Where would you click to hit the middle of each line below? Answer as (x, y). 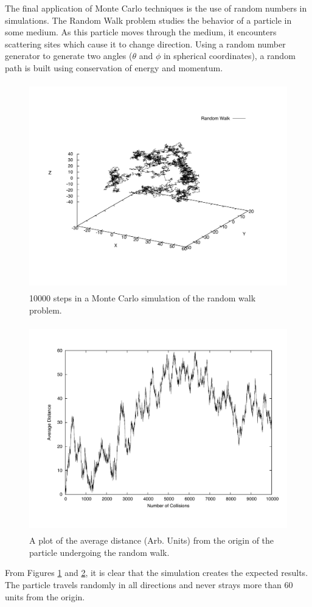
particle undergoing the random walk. (99, 552)
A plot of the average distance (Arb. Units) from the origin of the (152, 540)
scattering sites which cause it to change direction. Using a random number (145, 44)
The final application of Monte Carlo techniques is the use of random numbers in (156, 8)
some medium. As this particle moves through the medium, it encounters (141, 32)
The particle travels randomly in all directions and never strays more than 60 (149, 585)
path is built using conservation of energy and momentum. (114, 67)
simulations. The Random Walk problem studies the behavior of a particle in (148, 20)
